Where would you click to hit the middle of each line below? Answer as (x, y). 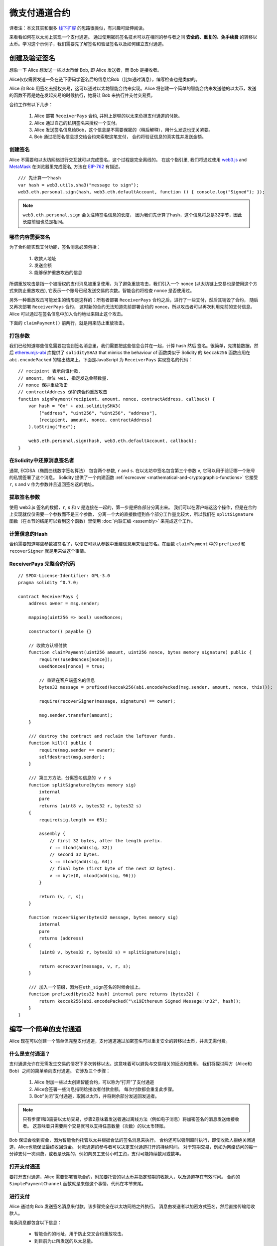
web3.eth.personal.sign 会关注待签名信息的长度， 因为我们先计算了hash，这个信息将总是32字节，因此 (133, 215)
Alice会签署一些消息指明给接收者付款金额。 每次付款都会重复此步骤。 (105, 1089)
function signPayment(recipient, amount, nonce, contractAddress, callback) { (117, 399)
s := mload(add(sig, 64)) (81, 861)
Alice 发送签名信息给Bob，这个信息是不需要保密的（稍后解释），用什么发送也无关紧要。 (124, 130)
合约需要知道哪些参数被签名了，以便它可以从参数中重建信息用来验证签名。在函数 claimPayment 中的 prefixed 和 (128, 544)
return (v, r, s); (62, 896)
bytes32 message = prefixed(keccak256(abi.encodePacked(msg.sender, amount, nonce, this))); (156, 687)
